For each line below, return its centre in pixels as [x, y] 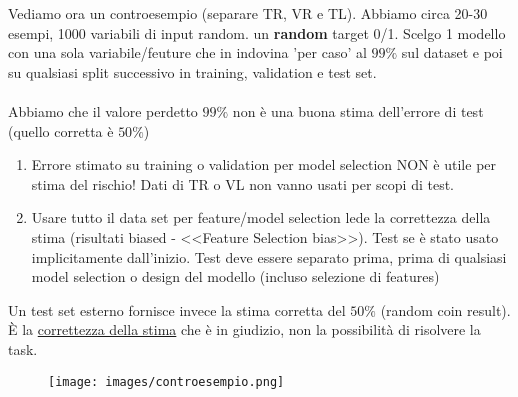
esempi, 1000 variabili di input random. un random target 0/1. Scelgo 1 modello [257, 32]
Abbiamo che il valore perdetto [103, 110]
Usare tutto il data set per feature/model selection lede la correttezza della [261, 217]
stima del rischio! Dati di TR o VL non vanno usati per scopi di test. [242, 183]
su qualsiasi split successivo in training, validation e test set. [192, 71]
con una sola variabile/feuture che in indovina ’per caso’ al [187, 52]
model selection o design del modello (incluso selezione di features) [235, 276]
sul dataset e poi [452, 52]
